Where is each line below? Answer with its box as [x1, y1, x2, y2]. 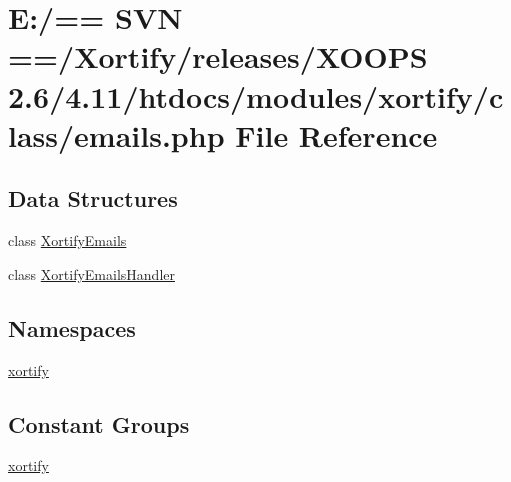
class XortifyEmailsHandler [8, 263, 175, 284]
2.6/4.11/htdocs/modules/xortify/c [8, 75, 504, 116]
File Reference [235, 114, 438, 155]
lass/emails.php [8, 114, 225, 155]
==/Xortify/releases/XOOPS [8, 36, 428, 77]
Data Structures [8, 183, 178, 214]
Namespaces [8, 312, 136, 343]
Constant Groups [8, 408, 190, 439]
